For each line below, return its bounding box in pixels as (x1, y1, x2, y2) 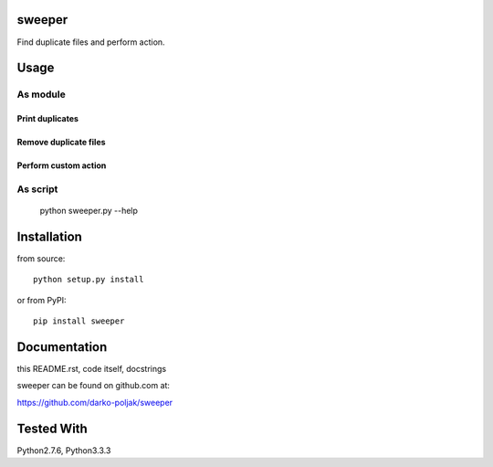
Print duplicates (16, 113, 79, 124)
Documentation (16, 339, 108, 355)
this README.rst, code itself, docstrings (16, 364, 167, 375)
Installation (16, 228, 82, 244)
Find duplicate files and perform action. (16, 37, 165, 48)
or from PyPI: (16, 294, 68, 305)
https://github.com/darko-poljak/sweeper (16, 397, 173, 408)
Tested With (16, 420, 89, 436)
